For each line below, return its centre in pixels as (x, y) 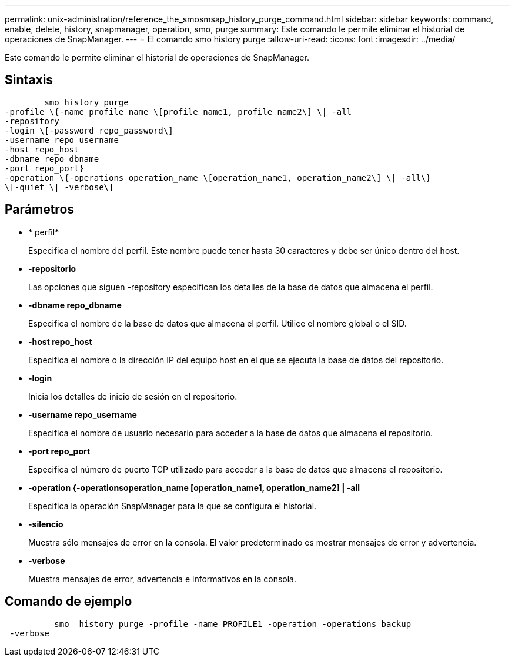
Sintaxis (29, 80)
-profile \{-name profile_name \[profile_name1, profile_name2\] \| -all (178, 112)
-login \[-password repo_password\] (89, 130)
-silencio (46, 524)
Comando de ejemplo (68, 602)
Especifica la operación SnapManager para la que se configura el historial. (173, 506)
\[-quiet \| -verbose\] (59, 187)
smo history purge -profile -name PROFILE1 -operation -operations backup (233, 624)
